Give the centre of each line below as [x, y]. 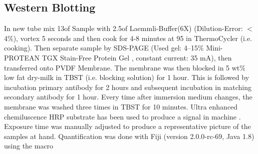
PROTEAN [22, 57]
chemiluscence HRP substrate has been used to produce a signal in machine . [122, 116]
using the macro [29, 146]
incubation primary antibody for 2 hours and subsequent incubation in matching [128, 87]
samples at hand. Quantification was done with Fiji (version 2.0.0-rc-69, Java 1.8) [129, 136]
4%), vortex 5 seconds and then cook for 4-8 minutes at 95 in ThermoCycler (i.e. [128, 38]
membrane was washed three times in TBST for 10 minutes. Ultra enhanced [121, 106]
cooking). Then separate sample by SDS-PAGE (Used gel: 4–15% [104, 48]
